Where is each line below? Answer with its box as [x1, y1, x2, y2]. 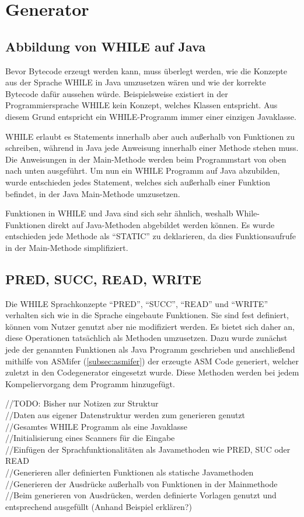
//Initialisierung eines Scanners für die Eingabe [5, 432, 175, 444]
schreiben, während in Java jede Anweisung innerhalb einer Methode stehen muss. [5, 142, 299, 154]
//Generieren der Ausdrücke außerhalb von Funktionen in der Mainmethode [5, 477, 278, 490]
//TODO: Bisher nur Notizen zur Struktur [5, 397, 159, 409]
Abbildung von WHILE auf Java [5, 37, 206, 55]
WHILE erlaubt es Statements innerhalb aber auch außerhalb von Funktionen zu [5, 130, 295, 142]
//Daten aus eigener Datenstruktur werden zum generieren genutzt [5, 409, 246, 421]
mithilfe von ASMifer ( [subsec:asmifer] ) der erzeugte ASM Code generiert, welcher [5, 354, 299, 367]
